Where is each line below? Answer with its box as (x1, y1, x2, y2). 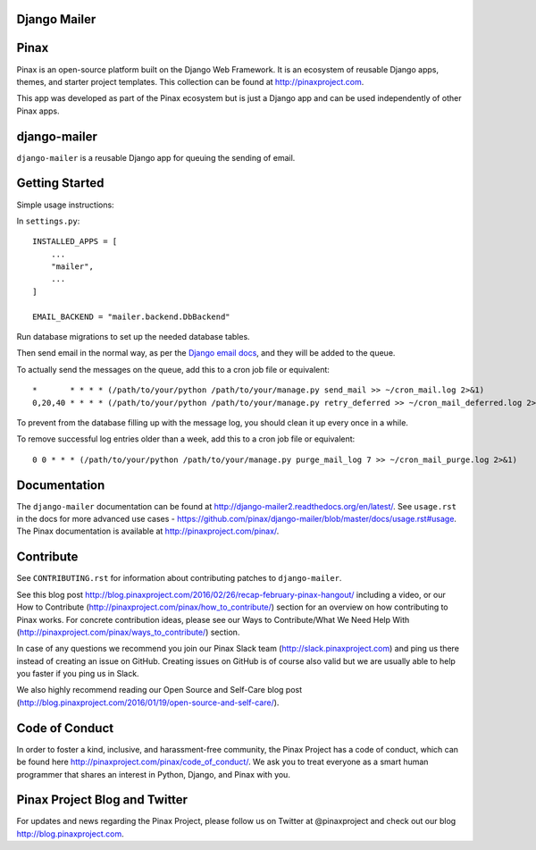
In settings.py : (16, 215, 80, 226)
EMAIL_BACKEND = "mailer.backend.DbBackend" (32, 311, 231, 322)
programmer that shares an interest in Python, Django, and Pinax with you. (16, 769, 290, 779)
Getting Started (16, 175, 105, 191)
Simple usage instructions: (16, 199, 115, 210)
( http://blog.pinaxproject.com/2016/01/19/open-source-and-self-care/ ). (16, 697, 280, 708)
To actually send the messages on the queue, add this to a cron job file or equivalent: (16, 364, 331, 375)
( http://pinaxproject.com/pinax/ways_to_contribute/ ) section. (16, 627, 240, 637)
